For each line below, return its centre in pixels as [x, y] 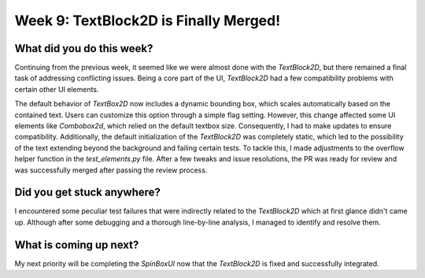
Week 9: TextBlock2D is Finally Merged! [148, 20]
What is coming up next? [77, 245]
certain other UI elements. [57, 89]
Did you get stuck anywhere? [88, 193]
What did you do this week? [84, 48]
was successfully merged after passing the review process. [111, 170]
